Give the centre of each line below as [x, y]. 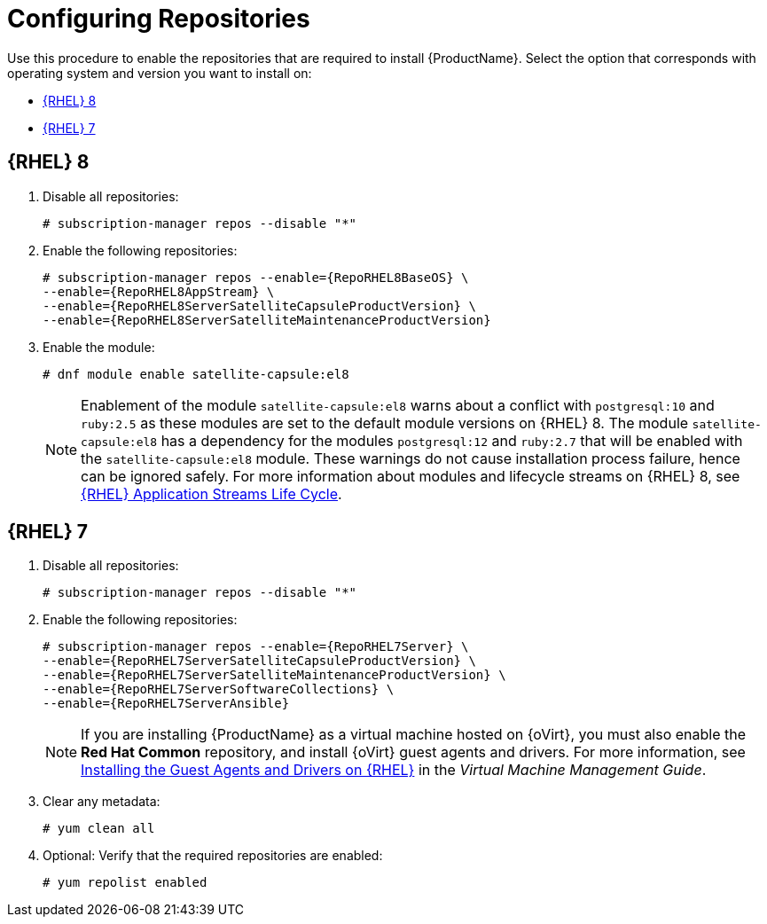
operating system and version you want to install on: [160, 73]
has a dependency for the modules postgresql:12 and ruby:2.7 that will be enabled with [452, 440]
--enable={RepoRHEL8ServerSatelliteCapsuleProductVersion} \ [259, 305]
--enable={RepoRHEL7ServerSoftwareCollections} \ [219, 689]
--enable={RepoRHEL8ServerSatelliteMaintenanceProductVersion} [267, 320]
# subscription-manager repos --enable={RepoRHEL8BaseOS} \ [256, 277]
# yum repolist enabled [125, 883]
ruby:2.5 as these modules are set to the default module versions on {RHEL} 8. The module [385, 423]
